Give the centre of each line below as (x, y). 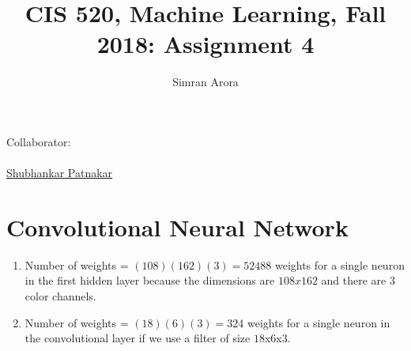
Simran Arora (205, 82)
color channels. (60, 296)
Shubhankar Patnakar (60, 173)
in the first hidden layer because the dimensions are (150, 280)
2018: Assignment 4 (205, 44)
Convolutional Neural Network (177, 226)
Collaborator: (39, 141)
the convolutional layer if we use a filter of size (138, 338)
